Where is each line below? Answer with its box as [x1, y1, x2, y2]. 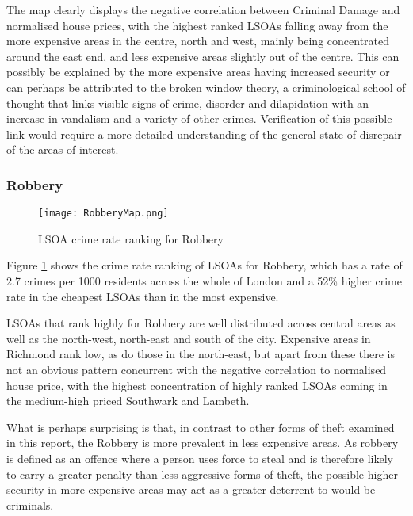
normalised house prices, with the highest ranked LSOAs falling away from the [6, 17, 388, 33]
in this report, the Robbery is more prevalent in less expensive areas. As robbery [6, 434, 399, 451]
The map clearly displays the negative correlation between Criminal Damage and [6, 2, 400, 17]
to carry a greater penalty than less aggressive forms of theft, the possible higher [6, 465, 398, 482]
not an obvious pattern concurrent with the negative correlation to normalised [6, 361, 387, 377]
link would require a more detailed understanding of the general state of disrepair [6, 125, 402, 142]
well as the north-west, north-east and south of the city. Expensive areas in [6, 330, 371, 346]
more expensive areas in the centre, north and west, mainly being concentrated [6, 32, 390, 49]
